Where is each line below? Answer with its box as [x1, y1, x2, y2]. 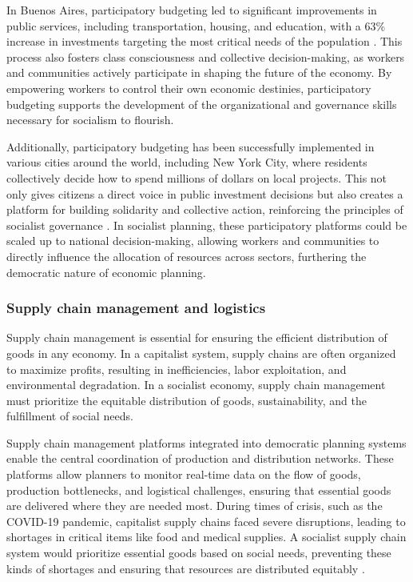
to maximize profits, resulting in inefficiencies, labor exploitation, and [6, 360, 347, 377]
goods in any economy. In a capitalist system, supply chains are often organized [6, 344, 396, 361]
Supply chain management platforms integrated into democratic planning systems [6, 434, 407, 451]
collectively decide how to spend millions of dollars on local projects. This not [6, 169, 387, 186]
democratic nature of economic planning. [6, 263, 206, 280]
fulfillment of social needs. [6, 407, 133, 424]
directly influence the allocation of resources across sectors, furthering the [6, 247, 367, 264]
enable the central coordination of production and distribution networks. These [6, 450, 394, 467]
